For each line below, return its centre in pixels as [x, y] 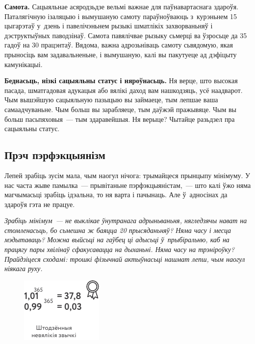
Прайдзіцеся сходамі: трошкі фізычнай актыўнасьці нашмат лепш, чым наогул [125, 259]
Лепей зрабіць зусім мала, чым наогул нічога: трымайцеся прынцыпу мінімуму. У [127, 175]
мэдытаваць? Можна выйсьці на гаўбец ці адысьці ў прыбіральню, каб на [117, 240]
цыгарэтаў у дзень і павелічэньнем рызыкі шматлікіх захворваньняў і [109, 26]
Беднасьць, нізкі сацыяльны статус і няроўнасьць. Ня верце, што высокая [121, 80]
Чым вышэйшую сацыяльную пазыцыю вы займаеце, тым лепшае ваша [111, 100]
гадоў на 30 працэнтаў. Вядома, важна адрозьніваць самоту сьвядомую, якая [119, 45]
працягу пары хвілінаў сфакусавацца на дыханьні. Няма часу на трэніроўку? [120, 249]
